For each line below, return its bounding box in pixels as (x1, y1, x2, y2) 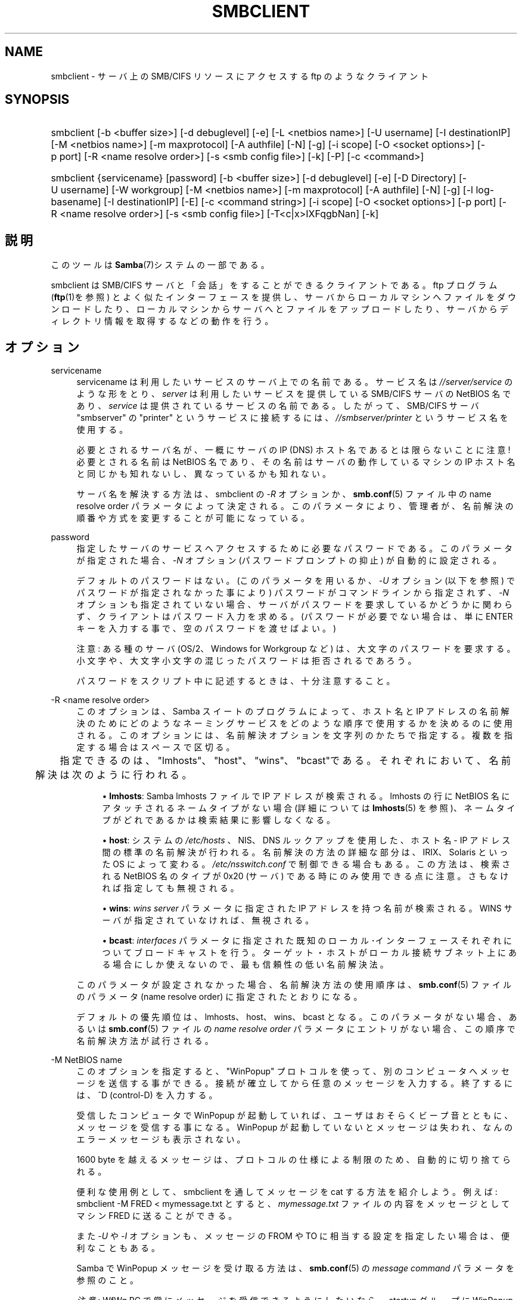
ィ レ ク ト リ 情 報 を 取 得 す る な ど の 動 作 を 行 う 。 (51, 316, 274, 326)
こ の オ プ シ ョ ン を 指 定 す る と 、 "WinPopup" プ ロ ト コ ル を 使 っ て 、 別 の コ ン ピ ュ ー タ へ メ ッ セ (76, 1066, 510, 1077)
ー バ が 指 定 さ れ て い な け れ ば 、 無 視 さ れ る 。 (102, 915, 314, 926)
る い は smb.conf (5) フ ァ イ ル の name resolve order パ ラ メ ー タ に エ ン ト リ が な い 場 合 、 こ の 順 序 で (76, 1024, 515, 1034)
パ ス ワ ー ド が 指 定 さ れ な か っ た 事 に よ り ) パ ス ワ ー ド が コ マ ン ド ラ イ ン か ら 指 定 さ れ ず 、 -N (76, 587, 509, 598)
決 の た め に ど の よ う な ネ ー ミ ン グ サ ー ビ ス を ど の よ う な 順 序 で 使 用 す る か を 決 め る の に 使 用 (76, 718, 512, 729)
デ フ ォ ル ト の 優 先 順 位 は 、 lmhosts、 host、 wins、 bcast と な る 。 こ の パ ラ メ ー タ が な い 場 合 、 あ (76, 1012, 517, 1022)
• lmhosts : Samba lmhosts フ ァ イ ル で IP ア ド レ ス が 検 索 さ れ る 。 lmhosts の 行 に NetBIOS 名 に (102, 791, 510, 802)
